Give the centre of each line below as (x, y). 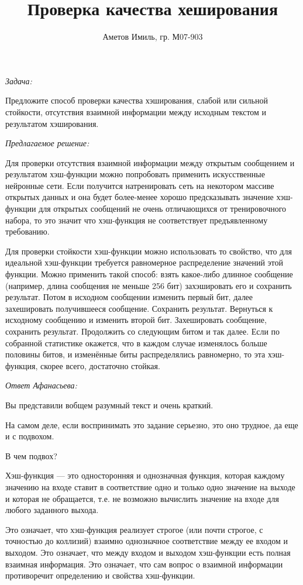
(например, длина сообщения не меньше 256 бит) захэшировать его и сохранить (149, 285)
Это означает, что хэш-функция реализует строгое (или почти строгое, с (134, 529)
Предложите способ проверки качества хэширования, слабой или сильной (137, 100)
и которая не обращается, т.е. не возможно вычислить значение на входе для (142, 498)
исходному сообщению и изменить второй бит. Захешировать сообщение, (136, 320)
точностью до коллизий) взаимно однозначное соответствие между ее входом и (147, 541)
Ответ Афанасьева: (41, 385)
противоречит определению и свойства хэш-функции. (100, 575)
